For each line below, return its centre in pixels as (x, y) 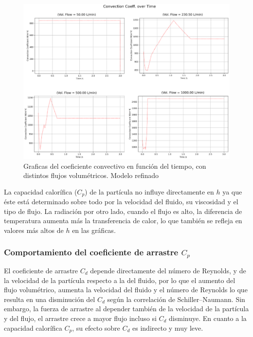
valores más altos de (34, 230)
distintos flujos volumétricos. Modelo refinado (91, 175)
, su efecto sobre (96, 328)
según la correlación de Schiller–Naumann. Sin (176, 299)
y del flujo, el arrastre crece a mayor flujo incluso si (80, 318)
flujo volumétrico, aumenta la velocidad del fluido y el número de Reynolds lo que (126, 290)
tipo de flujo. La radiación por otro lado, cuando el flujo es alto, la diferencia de (123, 211)
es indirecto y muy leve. (168, 328)
